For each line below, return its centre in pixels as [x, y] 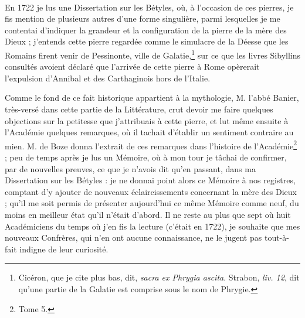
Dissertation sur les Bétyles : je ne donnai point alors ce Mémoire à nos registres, [150, 180]
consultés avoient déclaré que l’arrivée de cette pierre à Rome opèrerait [132, 66]
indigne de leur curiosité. [64, 249]
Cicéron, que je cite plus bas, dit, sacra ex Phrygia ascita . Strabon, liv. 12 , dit [159, 277]
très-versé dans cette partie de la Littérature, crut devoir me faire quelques [139, 109]
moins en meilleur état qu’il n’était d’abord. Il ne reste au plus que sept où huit [148, 214]
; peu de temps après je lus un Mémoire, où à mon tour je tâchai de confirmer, [146, 157]
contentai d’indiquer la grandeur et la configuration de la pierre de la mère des [146, 30]
